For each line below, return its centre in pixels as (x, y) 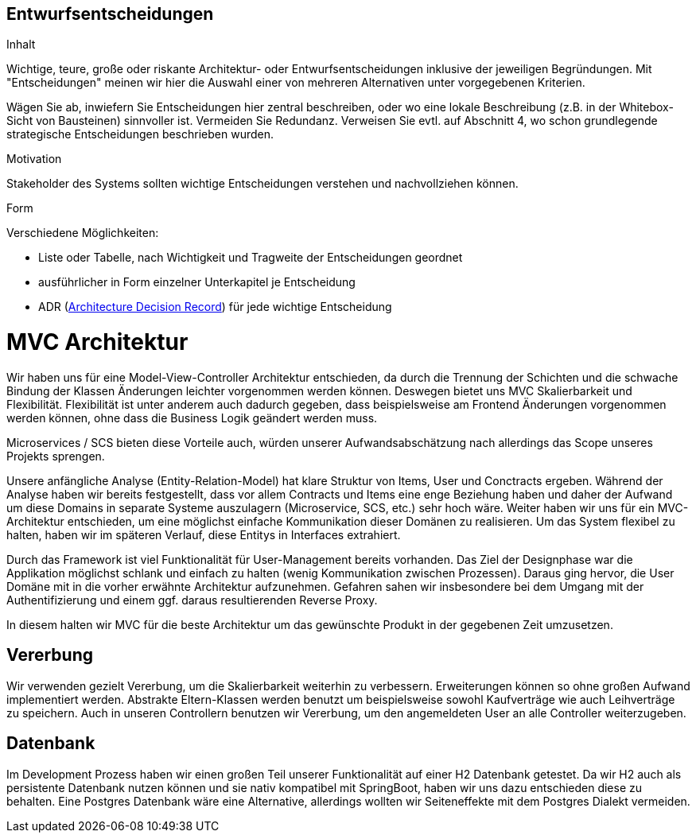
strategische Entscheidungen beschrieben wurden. (140, 134)
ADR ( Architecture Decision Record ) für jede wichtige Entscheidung (215, 307)
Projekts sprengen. (56, 456)
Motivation (34, 159)
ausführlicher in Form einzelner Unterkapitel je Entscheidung (197, 282)
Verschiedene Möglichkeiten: (83, 233)
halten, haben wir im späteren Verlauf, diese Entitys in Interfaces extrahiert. (204, 534)
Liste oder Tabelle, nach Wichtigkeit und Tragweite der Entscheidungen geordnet (251, 258)
